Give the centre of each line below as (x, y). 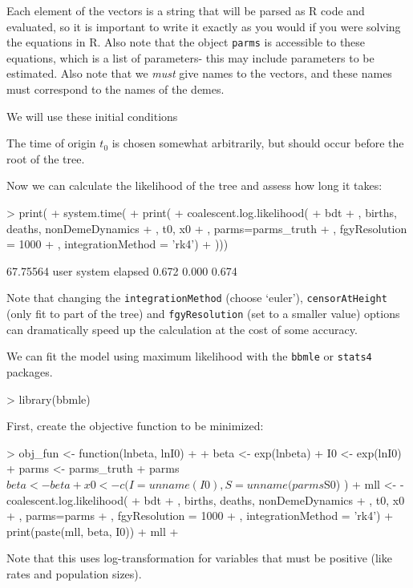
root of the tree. (46, 158)
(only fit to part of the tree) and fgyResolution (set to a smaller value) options (203, 314)
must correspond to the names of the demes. (115, 89)
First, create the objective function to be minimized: (135, 426)
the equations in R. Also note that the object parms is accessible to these (186, 42)
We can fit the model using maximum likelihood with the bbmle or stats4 (189, 356)
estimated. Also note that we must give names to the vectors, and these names (199, 73)
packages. (30, 371)
